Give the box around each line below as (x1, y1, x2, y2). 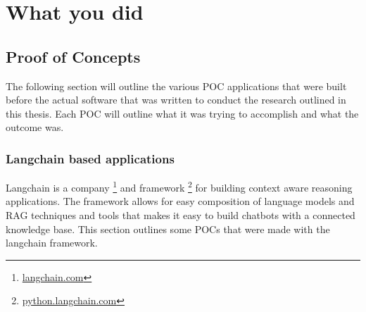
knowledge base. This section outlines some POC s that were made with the (6, 221, 330, 236)
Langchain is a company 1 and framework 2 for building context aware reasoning (6, 178, 353, 194)
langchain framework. (6, 235, 98, 250)
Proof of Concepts (6, 45, 141, 67)
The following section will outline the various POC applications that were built (6, 78, 347, 93)
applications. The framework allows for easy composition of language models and (6, 194, 355, 208)
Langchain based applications (6, 149, 175, 167)
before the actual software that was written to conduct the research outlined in (6, 92, 346, 107)
